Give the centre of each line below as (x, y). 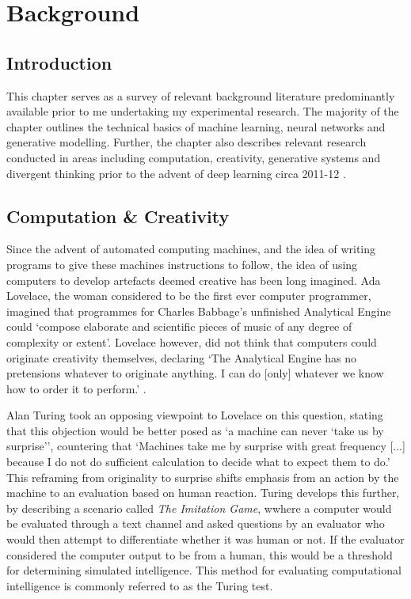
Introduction (59, 62)
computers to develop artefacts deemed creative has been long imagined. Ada (194, 280)
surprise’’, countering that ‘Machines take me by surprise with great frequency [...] (206, 446)
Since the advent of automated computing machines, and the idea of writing (191, 249)
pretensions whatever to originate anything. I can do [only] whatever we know (195, 373)
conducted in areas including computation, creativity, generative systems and (194, 157)
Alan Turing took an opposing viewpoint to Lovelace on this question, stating (195, 415)
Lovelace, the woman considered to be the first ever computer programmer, (189, 296)
